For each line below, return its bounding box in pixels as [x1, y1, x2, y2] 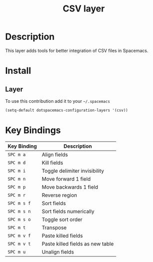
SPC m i [7, 168, 26, 174]
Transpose [41, 224, 67, 231]
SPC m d [7, 160, 26, 165]
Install [5, 65, 31, 76]
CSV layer [62, 3, 105, 14]
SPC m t [7, 225, 26, 230]
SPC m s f [7, 200, 31, 206]
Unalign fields [41, 248, 74, 255]
